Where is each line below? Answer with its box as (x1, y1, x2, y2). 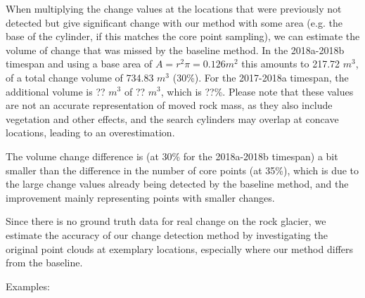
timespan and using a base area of (6, 56, 153, 71)
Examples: (6, 278, 50, 293)
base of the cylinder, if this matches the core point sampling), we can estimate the (6, 29, 360, 44)
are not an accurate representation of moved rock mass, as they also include (6, 98, 333, 112)
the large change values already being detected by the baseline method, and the (6, 176, 349, 191)
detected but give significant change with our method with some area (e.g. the (6, 15, 342, 30)
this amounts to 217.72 (241, 56, 340, 71)
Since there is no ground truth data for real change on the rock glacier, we (6, 214, 326, 228)
